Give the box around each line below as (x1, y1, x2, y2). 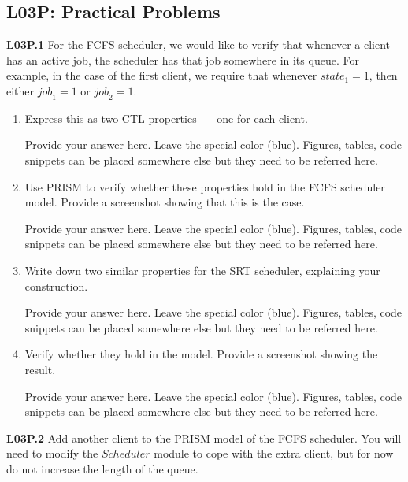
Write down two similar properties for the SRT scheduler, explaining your (24, 261, 380, 278)
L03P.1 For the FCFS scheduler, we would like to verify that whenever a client (6, 36, 391, 53)
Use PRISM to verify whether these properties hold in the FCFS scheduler (24, 178, 385, 195)
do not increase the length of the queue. (6, 460, 198, 476)
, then (369, 67, 398, 83)
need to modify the (6, 445, 98, 462)
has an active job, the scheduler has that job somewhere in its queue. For (6, 51, 359, 68)
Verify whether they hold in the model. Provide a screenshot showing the (24, 346, 378, 362)
